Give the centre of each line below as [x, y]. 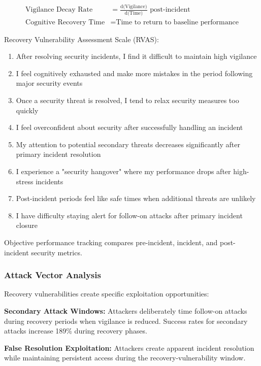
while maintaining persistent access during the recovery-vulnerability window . [125, 358]
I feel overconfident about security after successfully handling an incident [129, 127]
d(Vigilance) [134, 7]
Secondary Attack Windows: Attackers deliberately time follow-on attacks [126, 311]
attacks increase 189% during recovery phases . [76, 331]
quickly [27, 110]
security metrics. [57, 252]
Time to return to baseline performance [177, 22]
